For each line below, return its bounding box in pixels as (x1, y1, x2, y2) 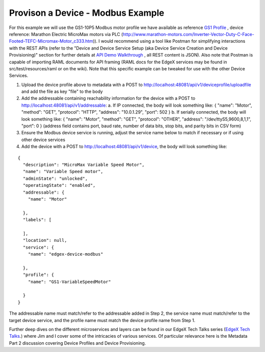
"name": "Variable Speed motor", (23, 169, 104, 175)
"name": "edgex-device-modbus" (27, 251, 104, 257)
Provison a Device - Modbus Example (9, 7, 164, 18)
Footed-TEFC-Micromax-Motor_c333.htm (9, 38, 93, 44)
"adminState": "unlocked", (23, 176, 88, 181)
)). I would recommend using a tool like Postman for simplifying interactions (93, 38, 245, 44)
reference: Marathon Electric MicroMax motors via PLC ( (9, 31, 123, 37)
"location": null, (23, 237, 67, 243)
